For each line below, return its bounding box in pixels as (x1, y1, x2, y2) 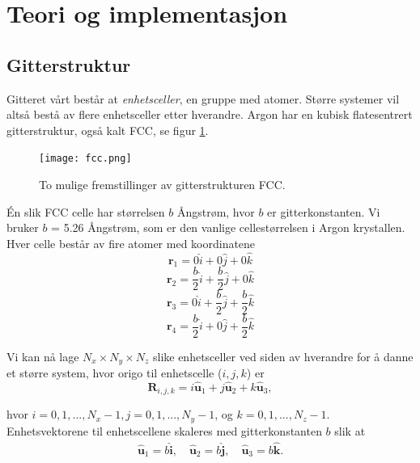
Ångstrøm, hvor (176, 203, 255, 220)
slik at (334, 422, 366, 439)
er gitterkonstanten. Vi (267, 203, 380, 220)
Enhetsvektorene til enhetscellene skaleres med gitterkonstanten (6, 422, 322, 439)
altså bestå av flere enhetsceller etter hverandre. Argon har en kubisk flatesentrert (6, 106, 413, 123)
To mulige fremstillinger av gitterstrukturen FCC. (39, 176, 286, 193)
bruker (6, 219, 39, 236)
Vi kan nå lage (6, 347, 79, 364)
